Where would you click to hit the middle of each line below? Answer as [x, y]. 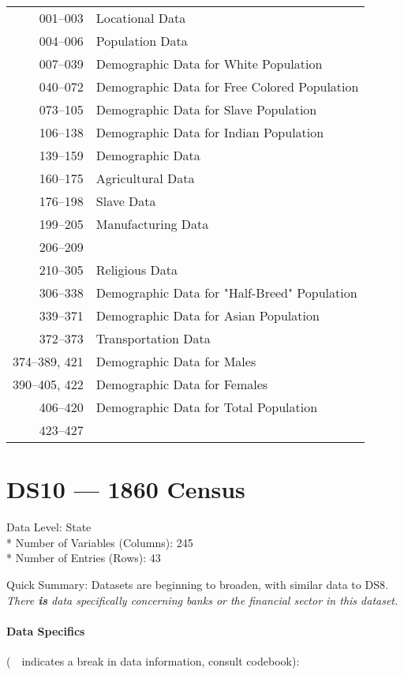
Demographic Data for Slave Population [206, 109]
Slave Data [126, 201]
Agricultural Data [145, 178]
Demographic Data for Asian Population [208, 315]
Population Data [142, 41]
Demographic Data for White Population [209, 64]
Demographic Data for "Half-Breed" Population [226, 292]
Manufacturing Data [152, 224]
